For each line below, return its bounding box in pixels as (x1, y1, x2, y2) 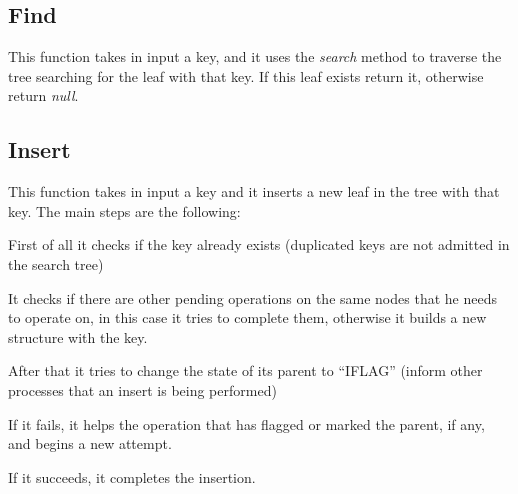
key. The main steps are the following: (8, 200, 241, 221)
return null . (8, 85, 79, 106)
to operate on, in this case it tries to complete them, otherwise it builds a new (8, 307, 487, 328)
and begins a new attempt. (8, 433, 172, 454)
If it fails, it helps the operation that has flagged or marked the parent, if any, (8, 413, 485, 434)
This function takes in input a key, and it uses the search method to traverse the (8, 46, 502, 67)
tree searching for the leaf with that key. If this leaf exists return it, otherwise (8, 65, 484, 86)
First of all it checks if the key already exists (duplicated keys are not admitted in (8, 234, 510, 255)
